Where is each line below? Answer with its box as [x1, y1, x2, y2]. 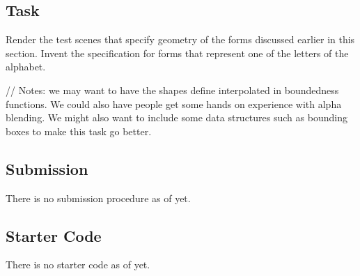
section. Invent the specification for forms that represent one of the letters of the [6, 45, 349, 60]
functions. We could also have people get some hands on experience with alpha [6, 96, 342, 111]
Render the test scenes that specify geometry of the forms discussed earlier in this [6, 32, 355, 47]
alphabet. [6, 59, 46, 74]
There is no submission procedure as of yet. [6, 190, 191, 205]
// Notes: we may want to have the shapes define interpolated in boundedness [6, 82, 339, 97]
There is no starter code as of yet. [6, 257, 150, 272]
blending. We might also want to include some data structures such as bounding [6, 110, 347, 125]
